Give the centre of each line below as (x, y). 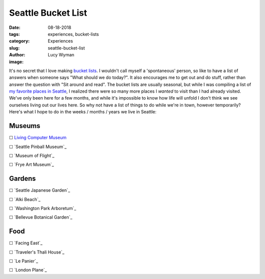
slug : (14, 48)
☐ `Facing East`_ (26, 243)
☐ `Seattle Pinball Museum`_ (38, 147)
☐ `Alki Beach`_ (25, 199)
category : (19, 41)
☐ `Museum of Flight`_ (32, 155)
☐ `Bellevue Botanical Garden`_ (41, 217)
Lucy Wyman (61, 55)
